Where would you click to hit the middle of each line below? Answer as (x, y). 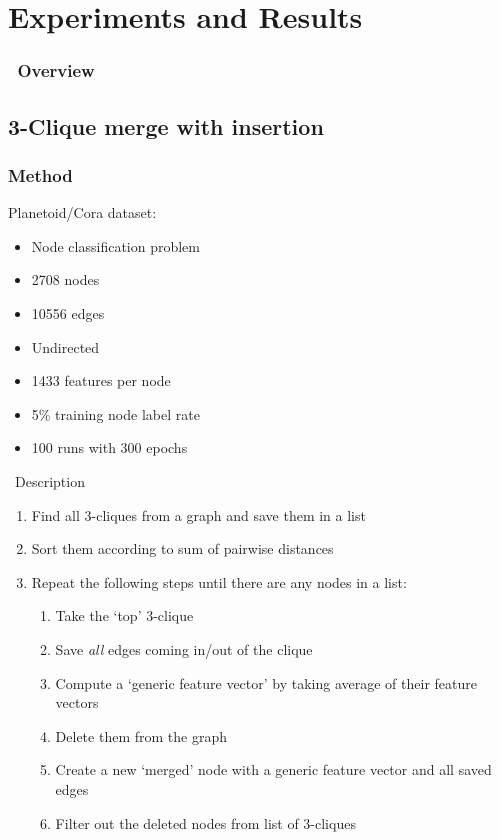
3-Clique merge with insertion (166, 125)
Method (40, 174)
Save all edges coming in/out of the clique (184, 648)
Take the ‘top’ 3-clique (124, 615)
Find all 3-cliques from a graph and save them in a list (198, 514)
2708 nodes (65, 279)
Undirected (65, 346)
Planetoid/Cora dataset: (82, 212)
